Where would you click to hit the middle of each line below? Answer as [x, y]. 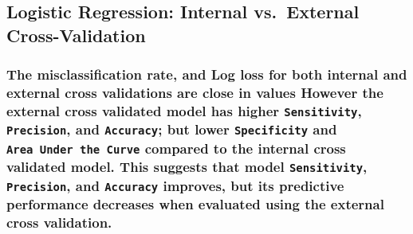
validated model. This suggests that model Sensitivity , [187, 167]
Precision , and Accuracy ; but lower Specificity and [172, 129]
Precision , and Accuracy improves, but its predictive [175, 185]
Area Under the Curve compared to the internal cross [176, 148]
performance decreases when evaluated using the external [195, 204]
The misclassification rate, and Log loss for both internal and [207, 74]
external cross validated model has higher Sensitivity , [184, 110]
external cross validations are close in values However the [195, 93]
